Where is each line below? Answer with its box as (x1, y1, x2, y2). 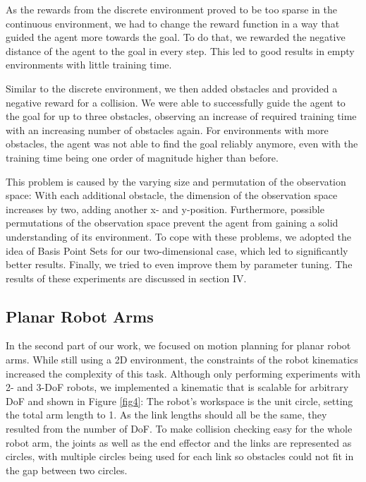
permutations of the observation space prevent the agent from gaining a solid (6, 215, 338, 230)
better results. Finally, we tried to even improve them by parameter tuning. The (6, 257, 353, 272)
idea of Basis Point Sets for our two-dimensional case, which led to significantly (6, 243, 348, 258)
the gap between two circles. (6, 462, 128, 477)
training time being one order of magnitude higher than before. (6, 150, 279, 164)
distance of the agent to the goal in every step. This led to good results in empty (6, 43, 355, 58)
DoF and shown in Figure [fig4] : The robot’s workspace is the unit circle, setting (6, 393, 353, 408)
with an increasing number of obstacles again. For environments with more (6, 122, 329, 137)
